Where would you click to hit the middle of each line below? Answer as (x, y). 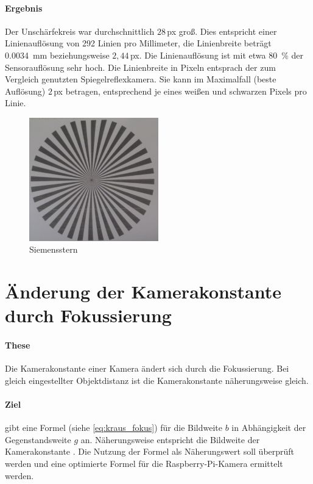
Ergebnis (24, 8)
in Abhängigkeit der (269, 428)
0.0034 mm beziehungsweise (57, 55)
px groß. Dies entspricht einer (222, 31)
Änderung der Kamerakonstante (143, 291)
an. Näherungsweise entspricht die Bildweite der (170, 439)
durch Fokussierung (88, 315)
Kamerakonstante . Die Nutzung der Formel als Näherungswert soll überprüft (150, 451)
